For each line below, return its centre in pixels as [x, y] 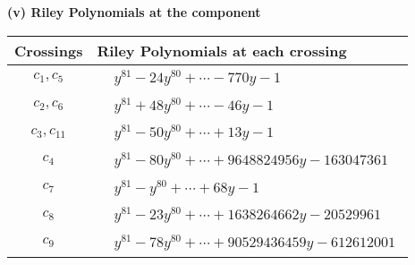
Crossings [49, 50]
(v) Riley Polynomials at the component [134, 12]
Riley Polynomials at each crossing [222, 50]
